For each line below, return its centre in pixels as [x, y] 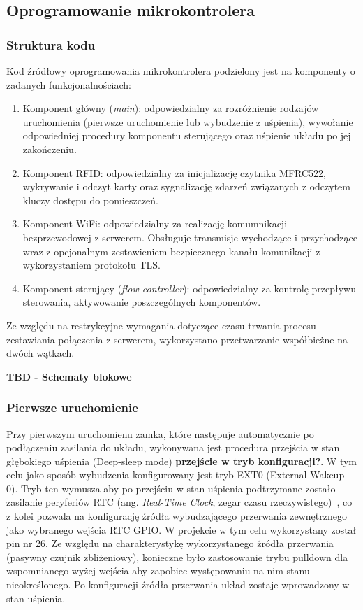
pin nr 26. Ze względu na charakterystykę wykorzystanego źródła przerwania [170, 543]
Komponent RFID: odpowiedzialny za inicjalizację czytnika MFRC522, [175, 172]
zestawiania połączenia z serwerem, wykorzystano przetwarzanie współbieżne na [177, 339]
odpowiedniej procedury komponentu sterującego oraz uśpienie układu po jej [187, 135]
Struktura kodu [51, 44]
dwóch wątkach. [40, 353]
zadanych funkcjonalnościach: [69, 84]
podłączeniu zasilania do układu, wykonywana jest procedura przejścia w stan [173, 447]
